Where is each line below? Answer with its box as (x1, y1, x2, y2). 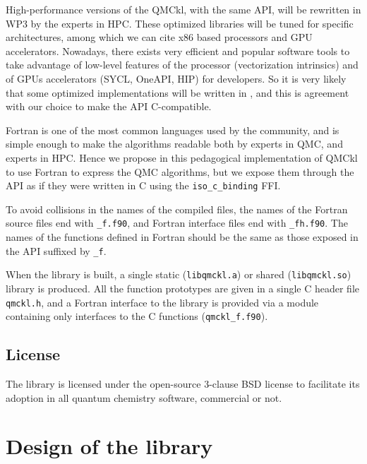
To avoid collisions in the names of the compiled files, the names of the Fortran (6, 201, 348, 216)
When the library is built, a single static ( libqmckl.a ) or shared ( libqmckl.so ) (6, 267, 351, 282)
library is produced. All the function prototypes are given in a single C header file (6, 280, 360, 295)
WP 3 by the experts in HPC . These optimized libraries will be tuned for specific (6, 16, 354, 30)
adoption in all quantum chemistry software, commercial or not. (6, 390, 282, 405)
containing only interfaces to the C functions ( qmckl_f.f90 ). (6, 309, 268, 323)
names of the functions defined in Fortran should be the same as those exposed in (6, 230, 359, 244)
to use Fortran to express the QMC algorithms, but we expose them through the (6, 164, 354, 179)
